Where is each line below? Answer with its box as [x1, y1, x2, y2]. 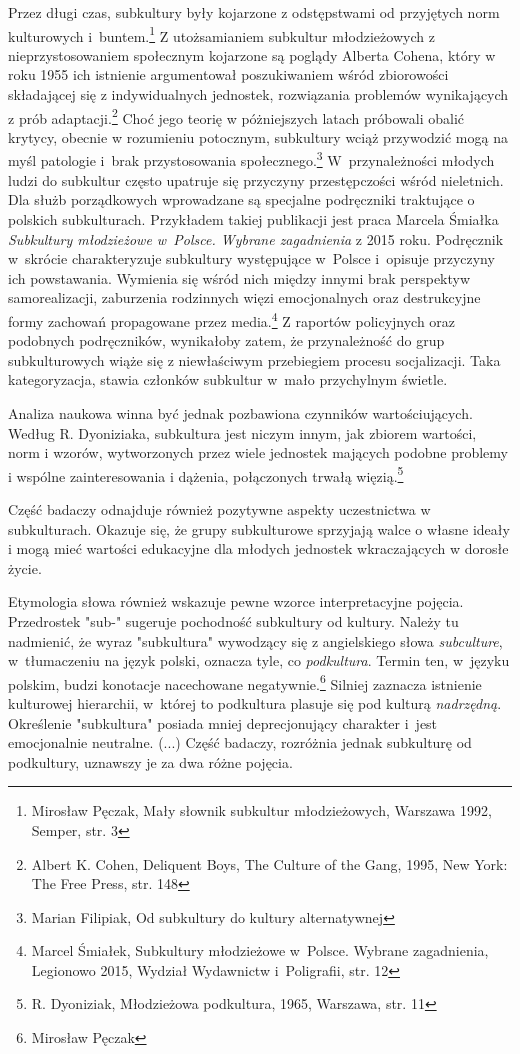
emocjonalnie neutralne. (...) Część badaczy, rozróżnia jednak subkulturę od [8, 732, 472, 753]
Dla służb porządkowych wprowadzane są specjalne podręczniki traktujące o [8, 189, 475, 210]
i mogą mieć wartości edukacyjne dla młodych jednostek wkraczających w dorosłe [8, 538, 509, 559]
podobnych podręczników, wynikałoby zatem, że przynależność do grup [8, 330, 445, 351]
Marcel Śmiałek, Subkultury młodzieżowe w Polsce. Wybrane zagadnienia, [31, 940, 489, 961]
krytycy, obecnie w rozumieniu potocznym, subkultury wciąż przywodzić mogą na [8, 126, 508, 147]
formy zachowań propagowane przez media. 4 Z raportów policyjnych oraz [8, 307, 456, 331]
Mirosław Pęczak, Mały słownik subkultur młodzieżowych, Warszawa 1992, [31, 800, 492, 821]
